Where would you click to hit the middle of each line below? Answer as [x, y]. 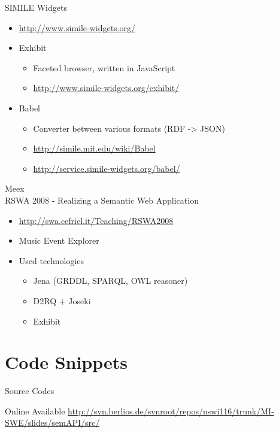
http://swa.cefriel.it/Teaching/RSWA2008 [96, 220]
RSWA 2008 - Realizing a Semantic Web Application [102, 200]
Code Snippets [66, 362]
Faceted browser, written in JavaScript [104, 67]
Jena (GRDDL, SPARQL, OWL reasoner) [110, 281]
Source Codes [30, 391]
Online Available [35, 411]
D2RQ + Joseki [62, 300]
